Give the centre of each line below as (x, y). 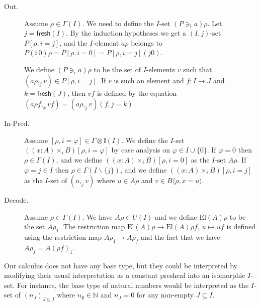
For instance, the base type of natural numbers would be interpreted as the (133, 285)
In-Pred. (17, 123)
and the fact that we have (181, 237)
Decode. (16, 200)
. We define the (145, 140)
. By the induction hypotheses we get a (126, 33)
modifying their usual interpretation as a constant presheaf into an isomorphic (125, 275)
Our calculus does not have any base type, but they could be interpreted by (121, 265)
